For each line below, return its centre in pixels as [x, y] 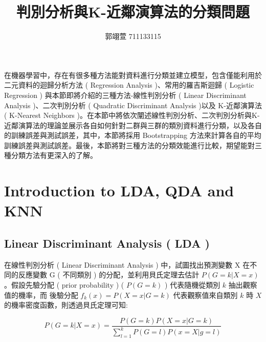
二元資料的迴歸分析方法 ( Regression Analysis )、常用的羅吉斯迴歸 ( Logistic [129, 85]
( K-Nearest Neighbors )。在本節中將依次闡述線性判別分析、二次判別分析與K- [132, 115]
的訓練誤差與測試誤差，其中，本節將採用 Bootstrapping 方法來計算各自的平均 [133, 135]
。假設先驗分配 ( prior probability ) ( [64, 285]
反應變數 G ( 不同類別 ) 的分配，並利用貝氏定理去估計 [109, 275]
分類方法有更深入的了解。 [54, 155]
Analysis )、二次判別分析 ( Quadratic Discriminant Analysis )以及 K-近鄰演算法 [133, 105]
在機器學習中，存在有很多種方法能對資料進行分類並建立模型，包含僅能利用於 [133, 75]
